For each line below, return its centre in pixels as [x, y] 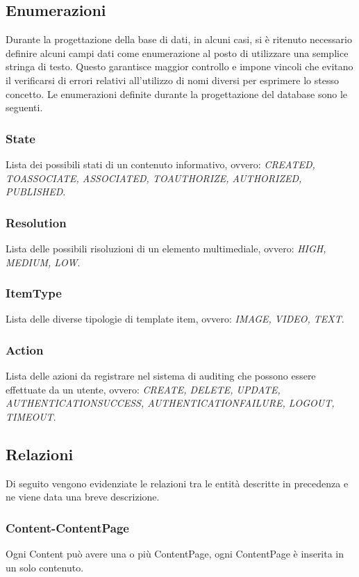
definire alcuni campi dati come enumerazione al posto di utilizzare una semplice [177, 52]
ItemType [34, 293]
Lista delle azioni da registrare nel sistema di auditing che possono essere [161, 376]
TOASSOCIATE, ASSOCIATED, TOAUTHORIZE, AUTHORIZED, [154, 178]
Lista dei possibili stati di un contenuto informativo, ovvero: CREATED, [160, 164]
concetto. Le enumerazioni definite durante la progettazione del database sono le [176, 94]
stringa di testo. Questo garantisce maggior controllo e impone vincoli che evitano [179, 66]
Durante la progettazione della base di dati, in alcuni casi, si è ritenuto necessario [179, 39]
